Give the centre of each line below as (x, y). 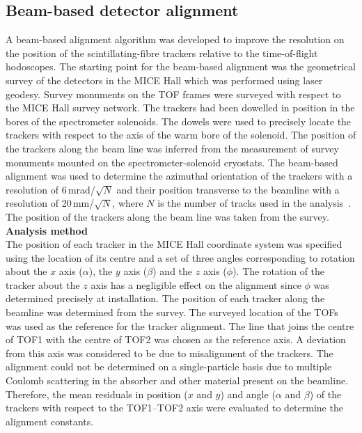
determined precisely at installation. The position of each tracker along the (165, 298)
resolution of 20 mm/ (50, 203)
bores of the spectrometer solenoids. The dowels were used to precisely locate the (179, 121)
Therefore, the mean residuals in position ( (97, 394)
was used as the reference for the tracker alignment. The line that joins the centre (180, 325)
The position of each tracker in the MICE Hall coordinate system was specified (174, 244)
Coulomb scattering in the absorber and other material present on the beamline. (177, 380)
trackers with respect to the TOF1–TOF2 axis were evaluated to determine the (174, 408)
